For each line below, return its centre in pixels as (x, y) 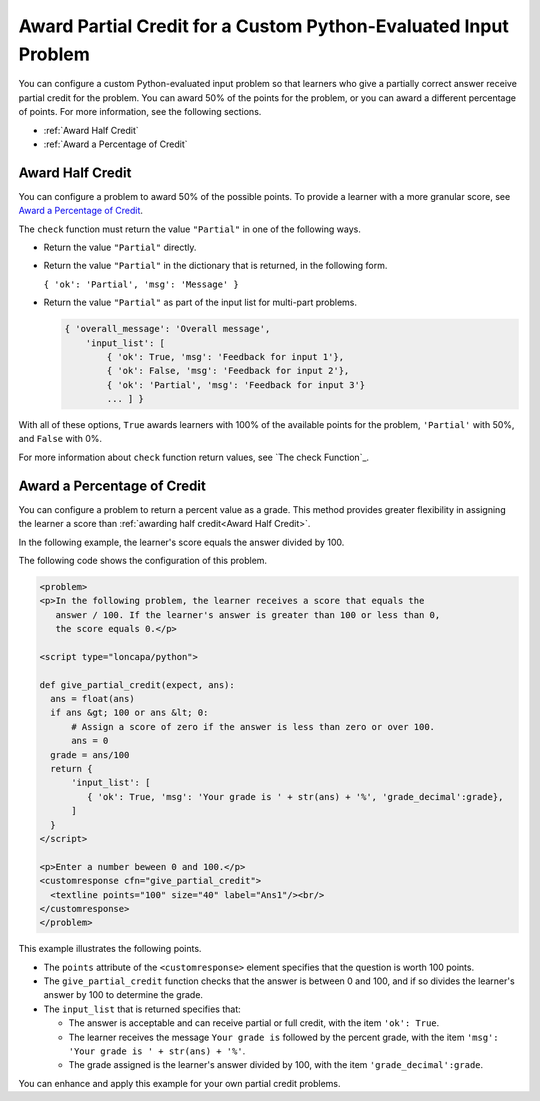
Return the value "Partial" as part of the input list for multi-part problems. (200, 302)
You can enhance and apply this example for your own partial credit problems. (179, 1083)
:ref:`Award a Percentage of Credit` (116, 144)
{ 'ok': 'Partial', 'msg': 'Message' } (141, 284)
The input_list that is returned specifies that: (142, 1009)
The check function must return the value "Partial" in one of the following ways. (190, 229)
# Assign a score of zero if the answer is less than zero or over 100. (253, 726)
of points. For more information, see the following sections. (140, 112)
